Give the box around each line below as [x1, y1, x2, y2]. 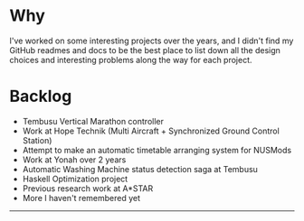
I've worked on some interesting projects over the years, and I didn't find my [9, 35, 294, 46]
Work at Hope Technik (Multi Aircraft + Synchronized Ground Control [22, 125, 280, 136]
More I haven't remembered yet [22, 192, 141, 203]
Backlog [9, 87, 72, 106]
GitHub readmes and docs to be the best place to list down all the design [9, 44, 280, 55]
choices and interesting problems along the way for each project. [9, 54, 252, 65]
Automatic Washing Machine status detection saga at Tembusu [22, 163, 258, 174]
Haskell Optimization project [22, 173, 128, 184]
